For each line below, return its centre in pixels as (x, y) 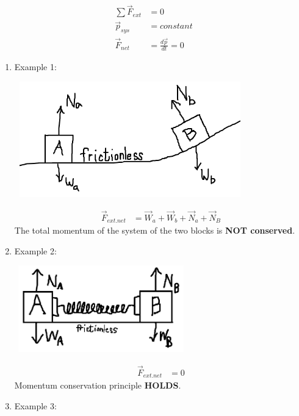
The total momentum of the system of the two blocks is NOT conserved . (155, 230)
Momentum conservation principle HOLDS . (98, 385)
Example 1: (35, 67)
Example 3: (35, 406)
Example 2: (35, 250)
